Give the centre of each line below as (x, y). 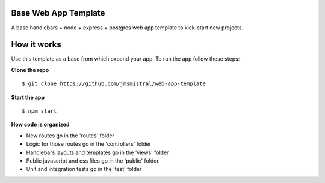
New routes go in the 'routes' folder (70, 136)
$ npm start (39, 111)
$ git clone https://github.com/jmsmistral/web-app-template (114, 84)
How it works (36, 45)
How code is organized (40, 124)
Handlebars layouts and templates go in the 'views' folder (97, 152)
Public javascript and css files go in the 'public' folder (92, 160)
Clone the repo (30, 70)
